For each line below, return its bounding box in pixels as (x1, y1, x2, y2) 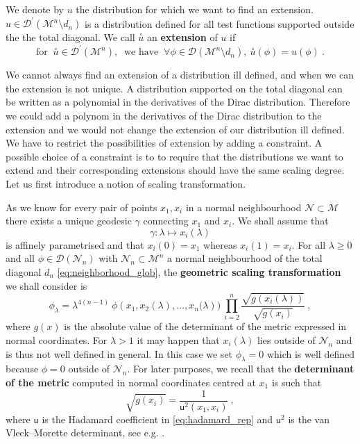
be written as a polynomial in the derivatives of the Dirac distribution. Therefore (6, 94, 350, 109)
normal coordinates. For (6, 333, 108, 347)
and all (6, 251, 35, 265)
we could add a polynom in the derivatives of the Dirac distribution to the (6, 108, 322, 122)
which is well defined (266, 346, 354, 361)
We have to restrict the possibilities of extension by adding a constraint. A (6, 135, 323, 150)
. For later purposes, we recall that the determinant (127, 361, 354, 376)
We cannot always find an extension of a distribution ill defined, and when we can (6, 67, 354, 82)
